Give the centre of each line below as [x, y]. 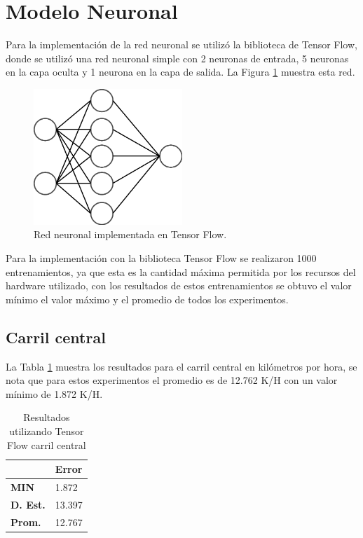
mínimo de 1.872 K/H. [54, 393]
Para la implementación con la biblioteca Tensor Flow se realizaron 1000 [161, 258]
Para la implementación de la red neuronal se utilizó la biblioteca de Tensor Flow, [181, 44]
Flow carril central [47, 444]
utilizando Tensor [47, 430]
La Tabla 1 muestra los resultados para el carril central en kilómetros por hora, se [181, 366]
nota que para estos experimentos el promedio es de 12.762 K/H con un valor [172, 380]
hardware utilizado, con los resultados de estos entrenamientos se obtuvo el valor [179, 285]
